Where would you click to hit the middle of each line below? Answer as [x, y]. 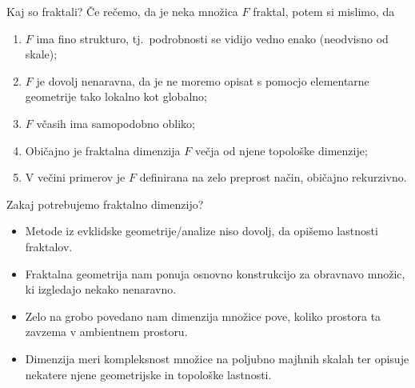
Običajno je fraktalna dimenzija [103, 150]
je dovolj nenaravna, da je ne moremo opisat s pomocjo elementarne [203, 80]
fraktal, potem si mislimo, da [324, 11]
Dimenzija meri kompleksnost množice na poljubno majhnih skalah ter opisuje [217, 358]
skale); [41, 54]
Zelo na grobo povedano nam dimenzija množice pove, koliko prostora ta [203, 316]
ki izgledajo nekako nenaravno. [101, 289]
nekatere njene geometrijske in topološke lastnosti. [148, 374]
